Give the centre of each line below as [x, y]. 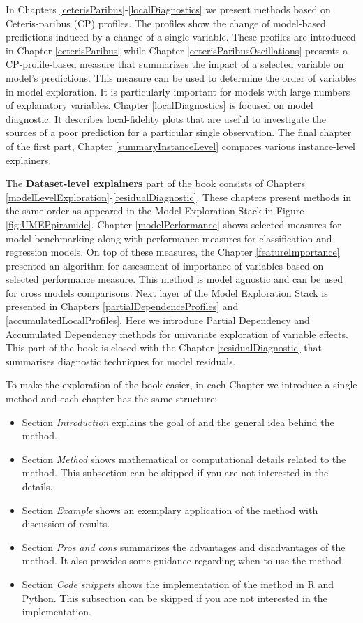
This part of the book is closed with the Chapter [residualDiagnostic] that [164, 347]
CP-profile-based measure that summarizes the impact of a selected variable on [175, 64]
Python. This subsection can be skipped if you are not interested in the [175, 598]
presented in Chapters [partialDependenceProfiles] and [122, 306]
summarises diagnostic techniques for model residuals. [121, 361]
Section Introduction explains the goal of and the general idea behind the [178, 422]
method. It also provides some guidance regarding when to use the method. [183, 560]
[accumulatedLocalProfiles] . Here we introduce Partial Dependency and [158, 320]
